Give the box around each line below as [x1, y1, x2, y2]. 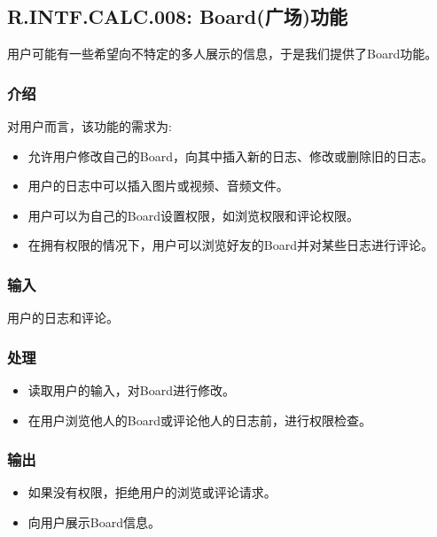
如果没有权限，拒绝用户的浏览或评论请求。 [27, 483, 277, 502]
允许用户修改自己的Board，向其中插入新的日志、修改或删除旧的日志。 [27, 146, 433, 165]
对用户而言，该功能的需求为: [7, 117, 172, 136]
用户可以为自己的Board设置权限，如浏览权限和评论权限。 [27, 206, 359, 224]
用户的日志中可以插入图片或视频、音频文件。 [27, 176, 289, 195]
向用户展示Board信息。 [27, 513, 160, 532]
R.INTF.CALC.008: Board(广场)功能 [7, 3, 348, 30]
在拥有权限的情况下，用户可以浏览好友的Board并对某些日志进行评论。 [27, 236, 433, 254]
